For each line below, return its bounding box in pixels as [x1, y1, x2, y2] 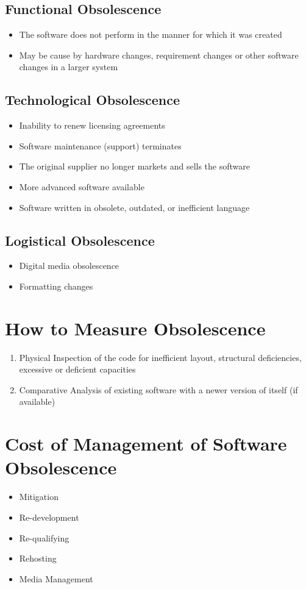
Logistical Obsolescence [5, 230, 155, 249]
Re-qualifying [19, 531, 69, 544]
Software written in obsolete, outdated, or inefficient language [19, 201, 250, 213]
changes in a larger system [19, 60, 118, 73]
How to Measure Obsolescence [5, 315, 266, 340]
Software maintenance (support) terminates [19, 139, 182, 152]
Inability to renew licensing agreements [19, 119, 165, 132]
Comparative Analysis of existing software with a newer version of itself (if [19, 383, 298, 396]
